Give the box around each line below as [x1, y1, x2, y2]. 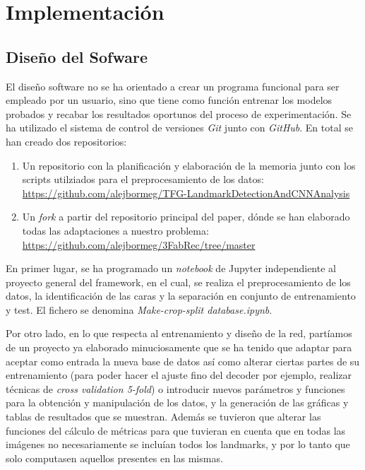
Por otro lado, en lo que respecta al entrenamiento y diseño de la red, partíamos [6, 326, 352, 341]
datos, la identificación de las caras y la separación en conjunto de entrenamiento [6, 288, 356, 303]
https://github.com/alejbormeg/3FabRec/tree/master [22, 237, 256, 252]
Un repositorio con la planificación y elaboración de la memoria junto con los [22, 158, 356, 172]
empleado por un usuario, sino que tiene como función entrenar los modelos [6, 93, 333, 107]
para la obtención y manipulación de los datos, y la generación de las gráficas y [6, 395, 349, 410]
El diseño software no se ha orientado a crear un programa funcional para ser [6, 78, 340, 93]
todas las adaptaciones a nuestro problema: [22, 223, 209, 237]
